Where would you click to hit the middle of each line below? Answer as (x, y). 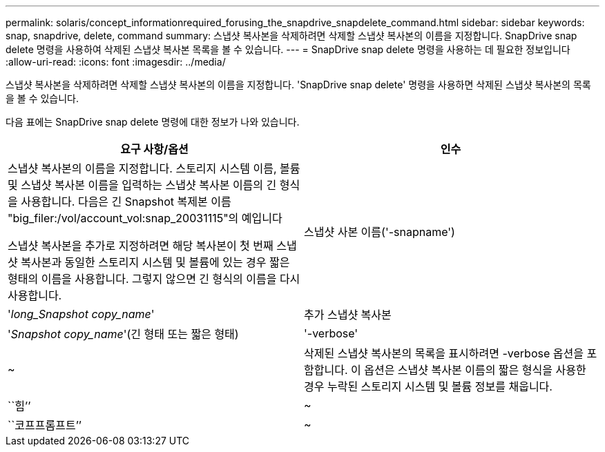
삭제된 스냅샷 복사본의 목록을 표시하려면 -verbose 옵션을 (444, 353)
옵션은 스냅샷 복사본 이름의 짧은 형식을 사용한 (475, 370)
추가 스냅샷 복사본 (348, 315)
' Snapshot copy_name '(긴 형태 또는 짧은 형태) (123, 334)
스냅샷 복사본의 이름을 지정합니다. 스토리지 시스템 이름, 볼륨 (154, 168)
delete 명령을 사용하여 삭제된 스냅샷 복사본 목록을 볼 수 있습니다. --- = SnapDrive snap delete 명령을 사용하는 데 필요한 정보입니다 (288, 49)
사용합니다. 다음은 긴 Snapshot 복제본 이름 (126, 202)
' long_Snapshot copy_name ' (81, 314)
